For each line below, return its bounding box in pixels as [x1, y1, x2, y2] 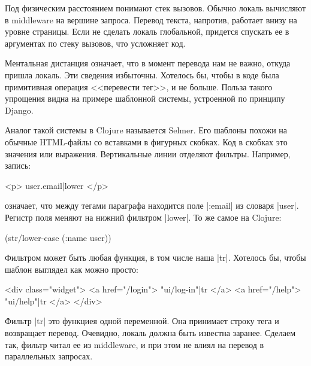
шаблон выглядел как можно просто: [5, 263, 138, 275]
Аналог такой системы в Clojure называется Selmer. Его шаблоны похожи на [5, 124, 287, 136]
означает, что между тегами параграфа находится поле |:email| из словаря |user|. [5, 199, 299, 212]
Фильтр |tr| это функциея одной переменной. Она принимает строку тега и [5, 315, 279, 327]
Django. [5, 103, 34, 116]
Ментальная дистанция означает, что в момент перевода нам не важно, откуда [5, 57, 291, 69]
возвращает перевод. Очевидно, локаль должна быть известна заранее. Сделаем [5, 327, 296, 339]
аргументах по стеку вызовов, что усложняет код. [5, 36, 186, 49]
